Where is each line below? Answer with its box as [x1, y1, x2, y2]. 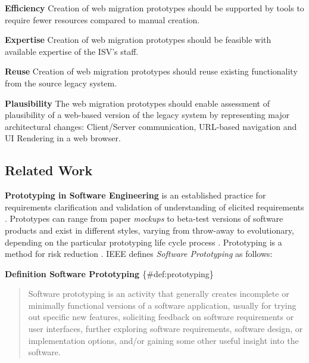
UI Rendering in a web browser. [5, 132, 121, 144]
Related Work [5, 161, 93, 179]
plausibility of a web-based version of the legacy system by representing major [5, 108, 290, 121]
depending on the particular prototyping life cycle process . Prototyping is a [5, 235, 282, 248]
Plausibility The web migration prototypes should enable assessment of [5, 97, 270, 109]
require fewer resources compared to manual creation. [5, 13, 200, 26]
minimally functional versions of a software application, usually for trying [28, 299, 296, 311]
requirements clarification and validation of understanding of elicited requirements [5, 200, 304, 213]
